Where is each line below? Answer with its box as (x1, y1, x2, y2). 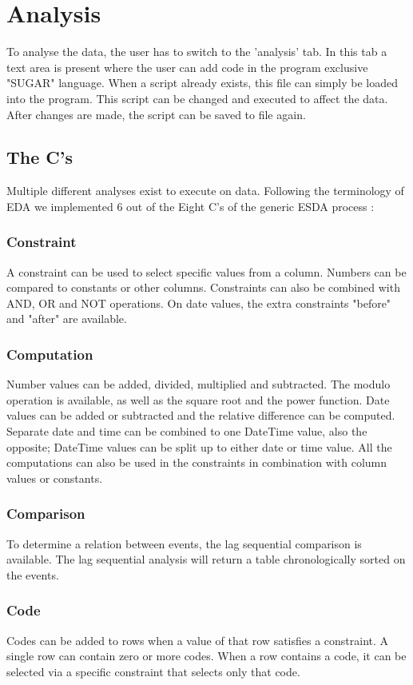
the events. (6, 566, 59, 583)
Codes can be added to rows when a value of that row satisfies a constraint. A (6, 631, 389, 648)
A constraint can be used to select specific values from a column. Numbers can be (6, 263, 407, 280)
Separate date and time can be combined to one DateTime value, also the (6, 423, 367, 440)
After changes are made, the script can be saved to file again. (6, 106, 306, 122)
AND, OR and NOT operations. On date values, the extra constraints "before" (6, 294, 391, 311)
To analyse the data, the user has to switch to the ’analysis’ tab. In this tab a (6, 43, 387, 60)
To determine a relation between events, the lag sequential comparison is (6, 535, 362, 552)
